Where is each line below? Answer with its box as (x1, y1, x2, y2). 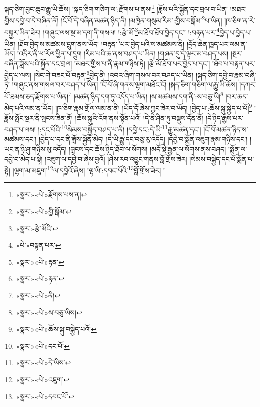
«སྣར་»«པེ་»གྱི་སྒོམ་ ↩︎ (16, 206, 72, 216)
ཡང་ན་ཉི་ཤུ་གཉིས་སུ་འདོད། (4, 143, 67, 154)
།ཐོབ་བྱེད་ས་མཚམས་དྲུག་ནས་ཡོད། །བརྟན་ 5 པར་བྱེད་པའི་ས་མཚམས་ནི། (18, 37, 185, 49)
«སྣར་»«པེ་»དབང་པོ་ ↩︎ (16, 391, 74, 401)
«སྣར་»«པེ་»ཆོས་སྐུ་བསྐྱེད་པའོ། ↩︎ (16, 324, 97, 334)
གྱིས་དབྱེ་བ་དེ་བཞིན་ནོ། (4, 15, 59, 25)
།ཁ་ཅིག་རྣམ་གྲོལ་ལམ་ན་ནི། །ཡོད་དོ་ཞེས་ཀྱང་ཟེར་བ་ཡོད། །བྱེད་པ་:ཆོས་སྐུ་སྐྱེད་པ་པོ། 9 (55, 101, 252, 113)
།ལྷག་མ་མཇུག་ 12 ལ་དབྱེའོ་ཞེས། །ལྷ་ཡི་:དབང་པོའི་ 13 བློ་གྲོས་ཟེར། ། (12, 164, 165, 175)
